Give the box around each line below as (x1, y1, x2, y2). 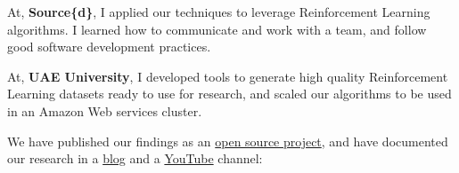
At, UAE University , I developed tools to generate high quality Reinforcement (7, 67, 448, 85)
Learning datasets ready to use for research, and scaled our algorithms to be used (7, 84, 452, 103)
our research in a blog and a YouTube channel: (7, 149, 263, 168)
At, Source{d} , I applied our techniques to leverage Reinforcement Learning (7, 3, 430, 20)
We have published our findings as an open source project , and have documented (7, 131, 448, 150)
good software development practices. (7, 37, 211, 56)
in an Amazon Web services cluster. (7, 101, 202, 120)
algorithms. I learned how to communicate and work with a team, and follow (7, 20, 427, 38)
